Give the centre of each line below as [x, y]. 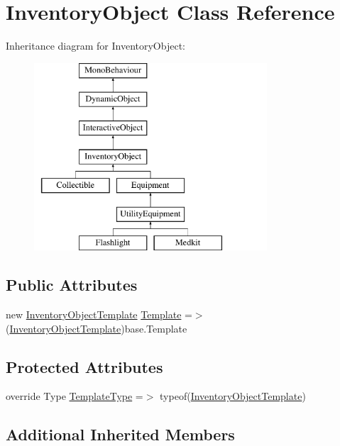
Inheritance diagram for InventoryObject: [95, 46]
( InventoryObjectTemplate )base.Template [97, 328]
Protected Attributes [84, 366]
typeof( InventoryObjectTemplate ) [233, 396]
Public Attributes [72, 285]
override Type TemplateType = [75, 396]
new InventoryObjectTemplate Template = [99, 314]
